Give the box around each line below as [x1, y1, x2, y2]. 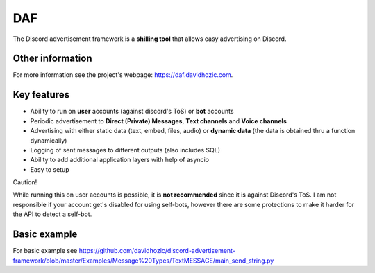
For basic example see [12, 247, 78, 255]
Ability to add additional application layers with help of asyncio [30, 156, 210, 164]
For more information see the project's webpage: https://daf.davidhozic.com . [12, 71, 233, 79]
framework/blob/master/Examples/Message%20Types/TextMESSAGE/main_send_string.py [12, 256, 274, 265]
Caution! [12, 178, 37, 186]
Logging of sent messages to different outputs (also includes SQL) [30, 146, 221, 154]
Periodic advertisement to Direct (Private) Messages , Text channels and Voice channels [30, 116, 287, 125]
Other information [12, 53, 92, 64]
